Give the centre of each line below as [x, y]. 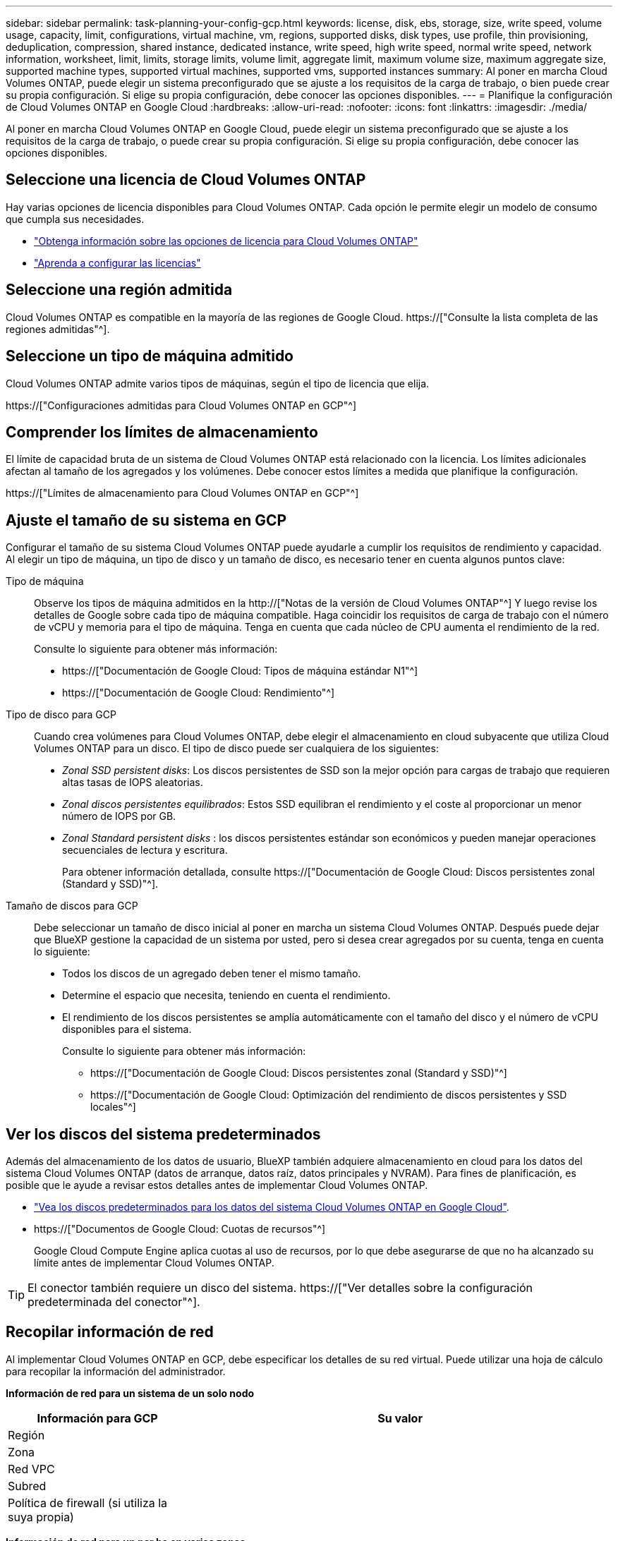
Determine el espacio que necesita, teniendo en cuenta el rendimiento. [226, 996]
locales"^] [113, 1107]
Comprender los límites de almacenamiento [162, 432]
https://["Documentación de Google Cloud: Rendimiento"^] [199, 693]
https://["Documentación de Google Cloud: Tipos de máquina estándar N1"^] [240, 671]
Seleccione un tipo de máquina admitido [150, 356]
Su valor [400, 1418]
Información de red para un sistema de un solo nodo [130, 1393]
